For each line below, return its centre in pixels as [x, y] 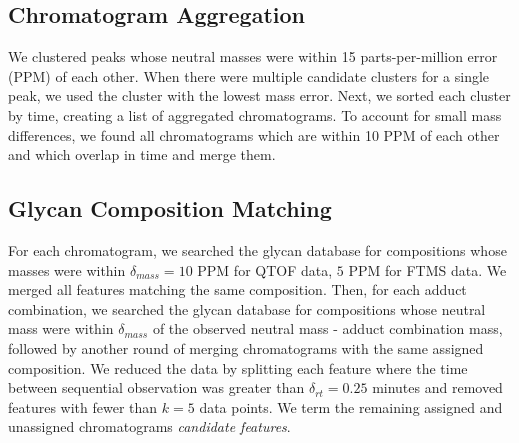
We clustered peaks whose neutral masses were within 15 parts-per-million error [253, 56]
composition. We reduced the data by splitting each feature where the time [238, 367]
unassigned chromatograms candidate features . [149, 426]
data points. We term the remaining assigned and [351, 406]
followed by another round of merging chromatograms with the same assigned [246, 347]
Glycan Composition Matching [170, 208]
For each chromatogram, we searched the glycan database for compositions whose [257, 249]
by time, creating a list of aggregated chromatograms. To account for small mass [255, 114]
